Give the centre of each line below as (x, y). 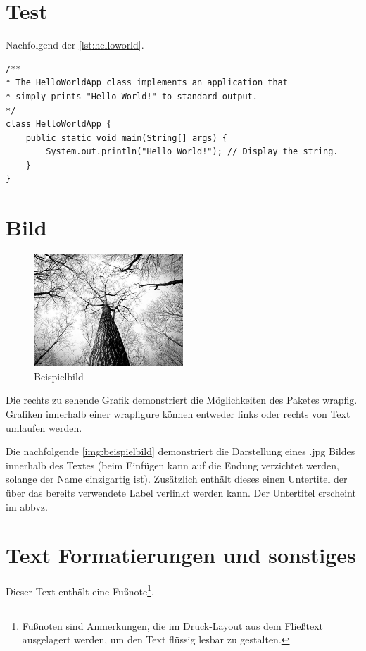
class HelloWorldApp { (59, 124)
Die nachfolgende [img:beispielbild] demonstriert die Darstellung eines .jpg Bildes (181, 451)
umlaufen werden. (44, 427)
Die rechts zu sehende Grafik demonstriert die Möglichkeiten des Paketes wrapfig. (182, 400)
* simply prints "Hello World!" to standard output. (132, 96)
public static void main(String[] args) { (126, 138)
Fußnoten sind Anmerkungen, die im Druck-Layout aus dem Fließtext (173, 625)
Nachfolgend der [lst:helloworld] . (75, 45)
